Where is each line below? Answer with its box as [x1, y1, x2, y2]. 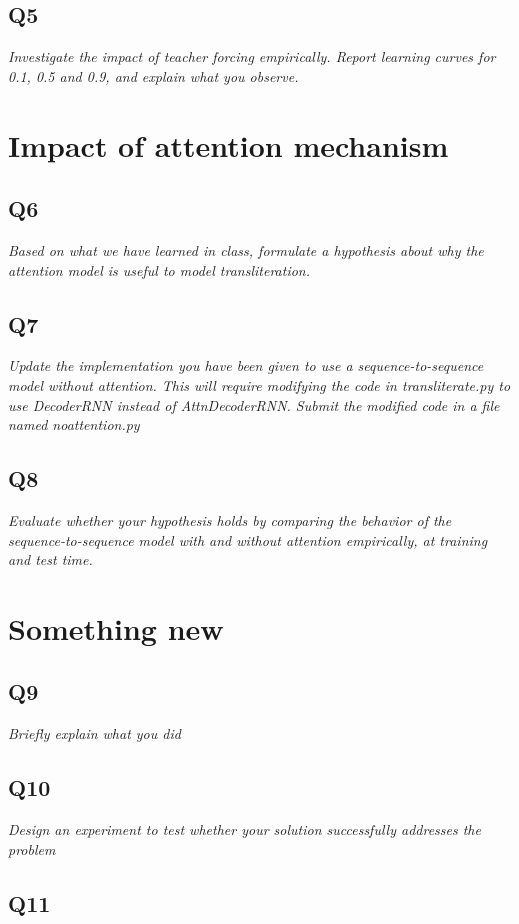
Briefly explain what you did [8, 723, 181, 744]
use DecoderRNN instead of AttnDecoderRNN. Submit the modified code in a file [8, 394, 500, 415]
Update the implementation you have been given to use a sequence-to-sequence [8, 355, 484, 376]
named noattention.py [8, 414, 140, 435]
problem [8, 838, 56, 859]
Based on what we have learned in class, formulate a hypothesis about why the [8, 239, 484, 260]
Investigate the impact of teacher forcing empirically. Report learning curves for [8, 46, 496, 67]
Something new [8, 607, 224, 648]
